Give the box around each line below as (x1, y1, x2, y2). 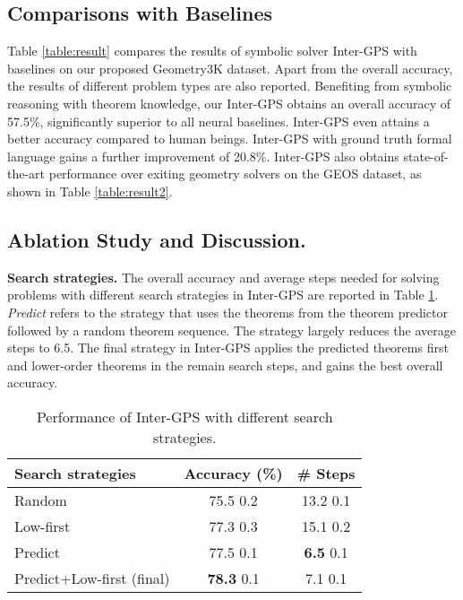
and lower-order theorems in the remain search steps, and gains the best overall (7, 355, 443, 374)
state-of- (403, 146, 449, 165)
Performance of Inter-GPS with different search (36, 405, 333, 427)
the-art (7, 164, 46, 183)
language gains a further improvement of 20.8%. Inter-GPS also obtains (7, 146, 399, 165)
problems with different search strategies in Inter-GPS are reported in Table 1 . (7, 285, 439, 304)
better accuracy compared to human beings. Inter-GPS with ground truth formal (7, 129, 452, 148)
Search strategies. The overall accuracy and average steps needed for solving (7, 267, 440, 286)
